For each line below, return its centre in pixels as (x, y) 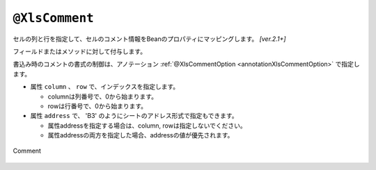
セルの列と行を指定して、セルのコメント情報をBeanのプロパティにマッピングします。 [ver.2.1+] (149, 39)
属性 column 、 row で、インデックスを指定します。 (105, 87)
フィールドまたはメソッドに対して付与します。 (79, 51)
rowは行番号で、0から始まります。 (97, 106)
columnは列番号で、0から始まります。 (103, 96)
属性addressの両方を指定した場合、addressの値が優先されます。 (141, 135)
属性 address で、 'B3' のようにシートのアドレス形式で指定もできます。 (134, 116)
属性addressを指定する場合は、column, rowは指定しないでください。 (147, 126)
